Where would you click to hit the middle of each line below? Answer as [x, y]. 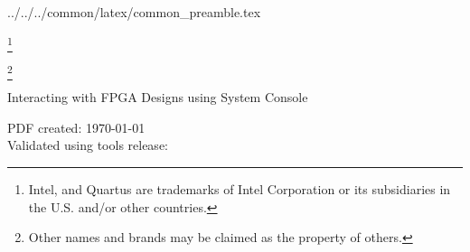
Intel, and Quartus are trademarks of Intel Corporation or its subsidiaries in [240, 189]
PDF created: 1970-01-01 [76, 127]
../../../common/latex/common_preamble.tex [134, 12]
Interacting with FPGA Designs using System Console [158, 97]
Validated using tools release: [88, 145]
